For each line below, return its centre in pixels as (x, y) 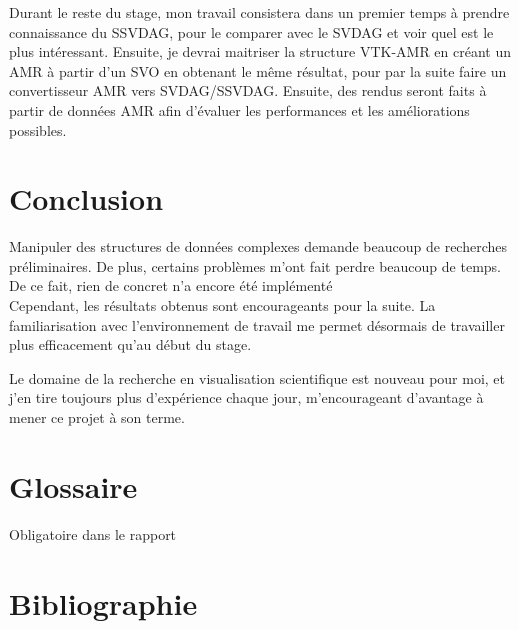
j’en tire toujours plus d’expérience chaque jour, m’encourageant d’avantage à (246, 397)
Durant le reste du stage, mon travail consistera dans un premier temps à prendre (259, 12)
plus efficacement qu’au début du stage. (130, 344)
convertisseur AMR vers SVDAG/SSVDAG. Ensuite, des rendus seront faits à (248, 90)
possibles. (38, 129)
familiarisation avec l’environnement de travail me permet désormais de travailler (257, 324)
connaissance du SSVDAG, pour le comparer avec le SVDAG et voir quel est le (251, 31)
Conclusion (86, 198)
